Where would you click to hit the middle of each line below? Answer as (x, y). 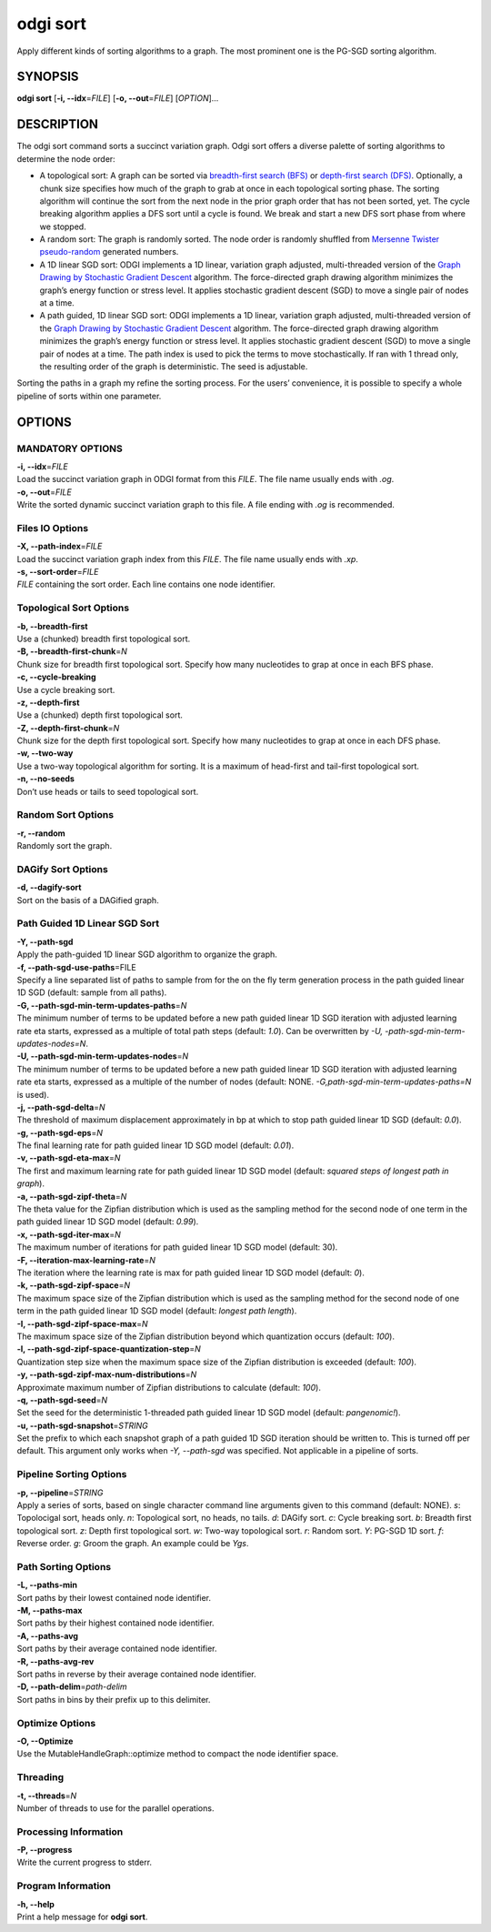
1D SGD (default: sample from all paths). (92, 992)
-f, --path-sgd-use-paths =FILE (76, 967)
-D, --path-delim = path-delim (72, 1686)
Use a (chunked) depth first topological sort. (100, 715)
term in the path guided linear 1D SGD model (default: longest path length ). (157, 1311)
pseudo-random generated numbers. (109, 252)
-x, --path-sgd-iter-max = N (69, 1234)
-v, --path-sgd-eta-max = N (69, 1158)
